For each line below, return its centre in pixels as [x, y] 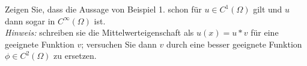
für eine [265, 32]
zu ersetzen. [75, 56]
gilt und [268, 9]
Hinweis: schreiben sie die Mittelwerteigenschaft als [99, 32]
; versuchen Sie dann [119, 44]
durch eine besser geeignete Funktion [234, 44]
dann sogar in [30, 21]
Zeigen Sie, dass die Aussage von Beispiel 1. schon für [103, 9]
